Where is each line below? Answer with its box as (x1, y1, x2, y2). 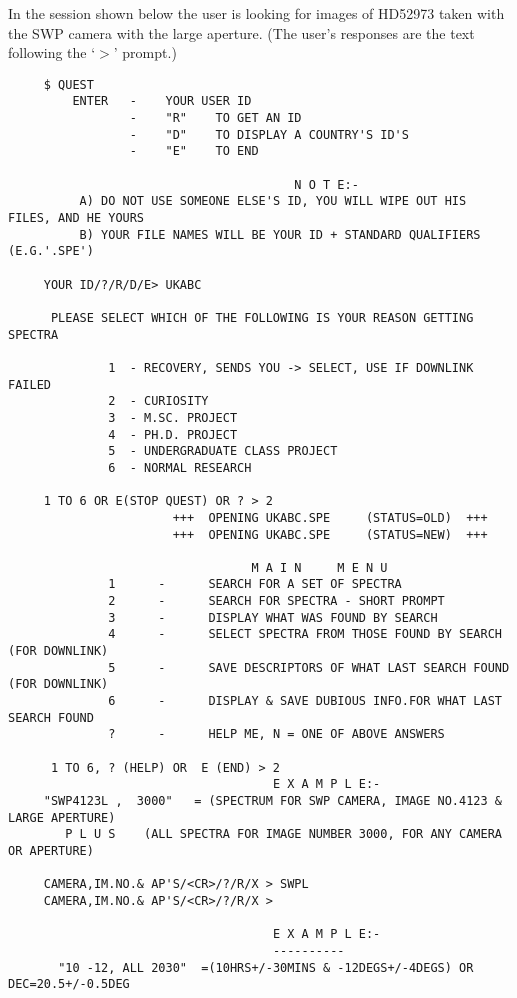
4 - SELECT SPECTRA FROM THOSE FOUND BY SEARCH (108, 627, 502, 642)
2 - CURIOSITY (108, 394, 209, 409)
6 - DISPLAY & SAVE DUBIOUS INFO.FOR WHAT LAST (108, 694, 502, 709)
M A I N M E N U (251, 560, 388, 575)
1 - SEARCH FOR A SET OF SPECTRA (108, 577, 402, 592)
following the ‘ (8, 42, 96, 63)
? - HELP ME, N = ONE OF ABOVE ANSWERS (108, 727, 445, 742)
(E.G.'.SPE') (8, 244, 94, 259)
